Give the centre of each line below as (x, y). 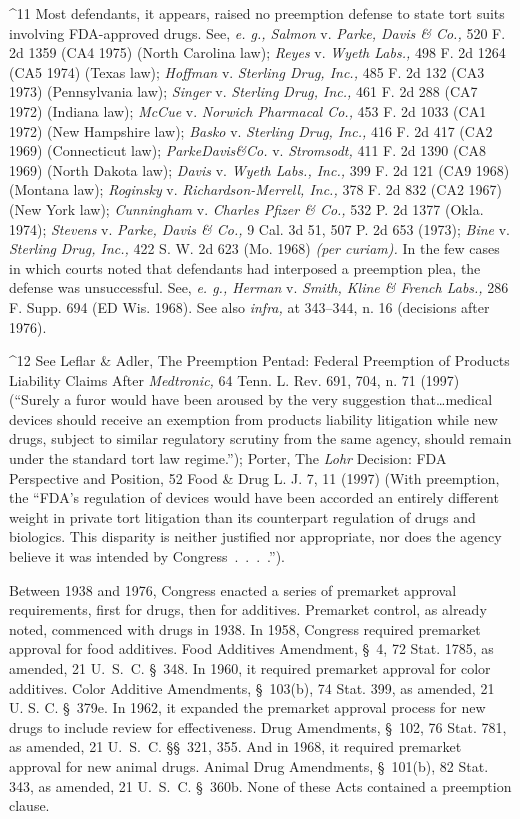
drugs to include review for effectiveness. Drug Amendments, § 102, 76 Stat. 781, (258, 726)
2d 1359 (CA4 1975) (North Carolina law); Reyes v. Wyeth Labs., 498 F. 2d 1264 (257, 52)
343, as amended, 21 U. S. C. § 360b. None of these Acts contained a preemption (260, 785)
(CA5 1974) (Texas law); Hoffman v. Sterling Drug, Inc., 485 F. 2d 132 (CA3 (247, 71)
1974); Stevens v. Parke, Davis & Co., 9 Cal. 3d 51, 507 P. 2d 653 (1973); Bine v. (259, 228)
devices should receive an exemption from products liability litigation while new (253, 418)
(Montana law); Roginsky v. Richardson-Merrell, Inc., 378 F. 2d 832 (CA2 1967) (256, 189)
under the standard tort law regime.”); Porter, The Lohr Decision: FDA (228, 458)
